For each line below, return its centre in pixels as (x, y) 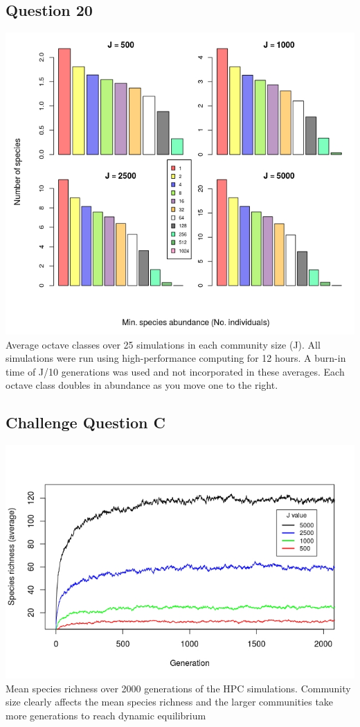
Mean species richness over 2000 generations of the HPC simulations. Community (178, 688)
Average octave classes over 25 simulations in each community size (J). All (163, 344)
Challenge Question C (85, 422)
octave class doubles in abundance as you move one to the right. (142, 385)
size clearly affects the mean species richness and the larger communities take (170, 702)
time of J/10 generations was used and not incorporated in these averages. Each (175, 371)
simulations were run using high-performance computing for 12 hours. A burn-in (176, 358)
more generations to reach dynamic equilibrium (106, 715)
